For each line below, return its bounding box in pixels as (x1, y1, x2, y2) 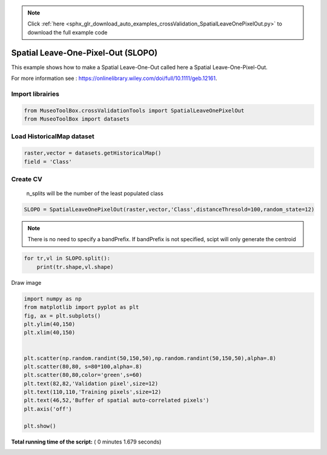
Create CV (11, 174, 42, 183)
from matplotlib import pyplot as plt (24, 304, 139, 311)
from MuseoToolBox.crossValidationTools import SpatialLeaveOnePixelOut (24, 107, 245, 114)
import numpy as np (24, 295, 82, 302)
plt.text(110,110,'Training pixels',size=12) (24, 388, 162, 396)
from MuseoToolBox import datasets (24, 116, 130, 122)
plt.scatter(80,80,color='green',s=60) (24, 371, 142, 379)
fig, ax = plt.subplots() (24, 312, 101, 319)
